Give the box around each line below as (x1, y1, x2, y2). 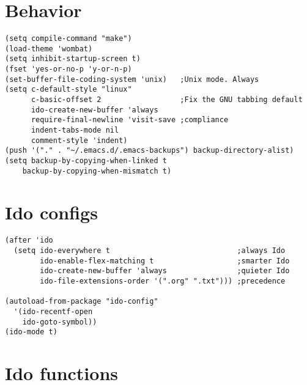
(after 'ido (5, 236, 53, 245)
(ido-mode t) (5, 328, 57, 337)
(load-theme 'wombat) (5, 44, 93, 53)
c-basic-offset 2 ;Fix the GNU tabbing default (31, 95, 303, 105)
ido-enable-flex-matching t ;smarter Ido (40, 256, 290, 265)
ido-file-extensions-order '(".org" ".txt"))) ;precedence (40, 277, 286, 286)
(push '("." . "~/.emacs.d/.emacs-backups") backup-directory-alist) (5, 146, 294, 155)
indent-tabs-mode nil (31, 126, 119, 135)
